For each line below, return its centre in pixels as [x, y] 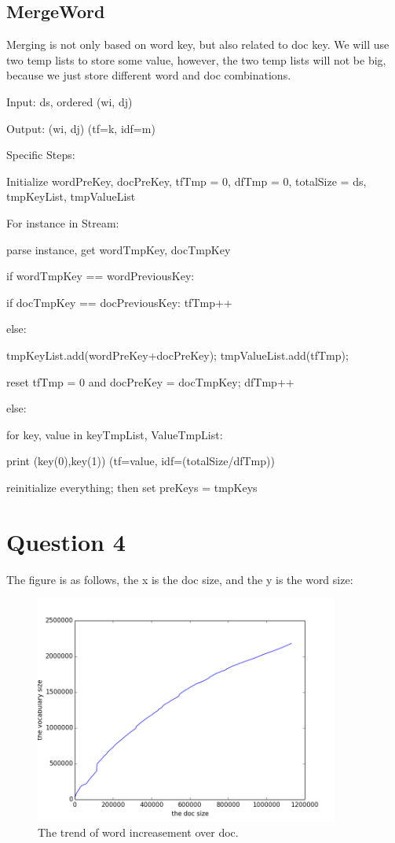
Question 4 [66, 541]
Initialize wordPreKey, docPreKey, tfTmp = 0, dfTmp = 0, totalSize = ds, [187, 181]
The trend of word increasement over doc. [138, 832]
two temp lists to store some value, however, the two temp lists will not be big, [196, 59]
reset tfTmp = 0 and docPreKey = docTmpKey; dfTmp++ [150, 381]
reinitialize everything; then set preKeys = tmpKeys [132, 487]
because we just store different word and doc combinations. [149, 75]
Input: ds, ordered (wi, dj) [69, 101]
